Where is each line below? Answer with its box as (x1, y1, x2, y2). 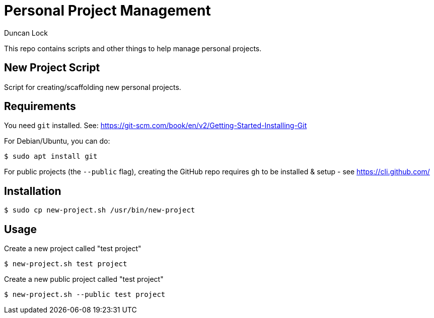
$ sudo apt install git (4, 152, 98, 161)
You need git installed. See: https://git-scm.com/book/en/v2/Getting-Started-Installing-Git (4, 121, 307, 130)
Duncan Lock (4, 28, 48, 37)
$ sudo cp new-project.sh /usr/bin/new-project (4, 206, 195, 215)
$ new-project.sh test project (4, 260, 127, 268)
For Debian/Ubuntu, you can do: (4, 137, 110, 146)
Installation (4, 184, 61, 197)
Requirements (4, 100, 76, 113)
